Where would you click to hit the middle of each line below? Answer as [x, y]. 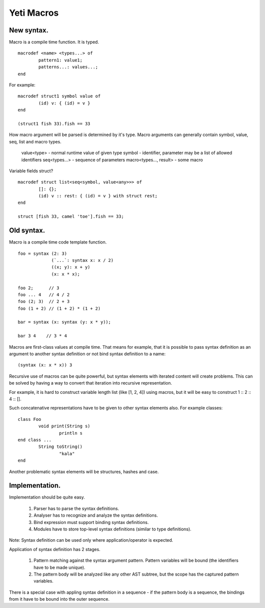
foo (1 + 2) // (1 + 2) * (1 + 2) [59, 308]
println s [71, 433]
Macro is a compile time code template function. [58, 242]
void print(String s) [65, 426]
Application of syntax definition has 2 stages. [55, 549]
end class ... [35, 440]
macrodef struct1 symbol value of [59, 96]
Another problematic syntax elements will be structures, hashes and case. [84, 471]
